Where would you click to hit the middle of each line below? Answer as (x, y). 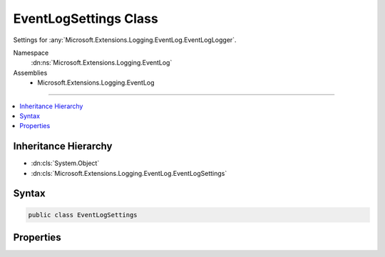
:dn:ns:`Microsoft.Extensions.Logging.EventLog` (102, 63)
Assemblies (30, 73)
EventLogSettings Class (86, 19)
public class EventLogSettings (83, 215)
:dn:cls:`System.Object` (65, 163)
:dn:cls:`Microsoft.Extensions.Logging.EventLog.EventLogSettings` (129, 173)
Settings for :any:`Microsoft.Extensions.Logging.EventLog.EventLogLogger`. (125, 40)
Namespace (31, 53)
